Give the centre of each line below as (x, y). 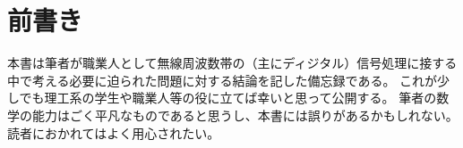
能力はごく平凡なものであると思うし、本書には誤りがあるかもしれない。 (245, 115)
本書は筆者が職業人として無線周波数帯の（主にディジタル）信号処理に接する (232, 63)
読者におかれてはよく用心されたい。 (114, 132)
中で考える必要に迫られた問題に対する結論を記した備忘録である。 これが (223, 80)
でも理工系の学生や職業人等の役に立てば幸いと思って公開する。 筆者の (228, 98)
